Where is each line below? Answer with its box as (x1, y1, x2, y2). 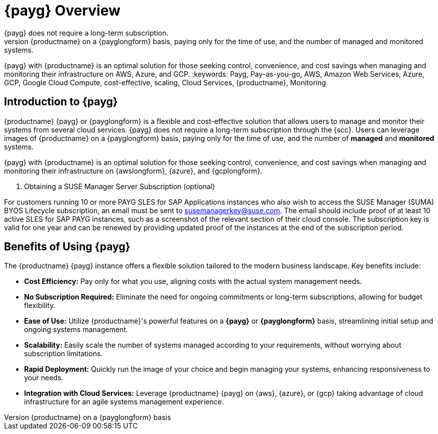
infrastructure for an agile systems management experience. (24, 397, 224, 406)
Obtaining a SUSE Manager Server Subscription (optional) (24, 182, 215, 191)
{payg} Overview (4, 2, 120, 19)
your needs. (24, 373, 64, 382)
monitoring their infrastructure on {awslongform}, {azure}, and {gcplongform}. (4, 166, 262, 175)
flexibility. (24, 301, 56, 310)
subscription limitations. (24, 349, 103, 358)
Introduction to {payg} (4, 95, 118, 108)
